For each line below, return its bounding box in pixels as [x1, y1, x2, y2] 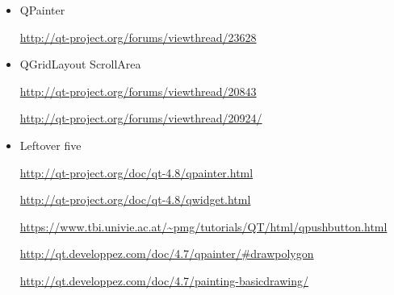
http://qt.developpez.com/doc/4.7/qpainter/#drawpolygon [19, 245, 314, 262]
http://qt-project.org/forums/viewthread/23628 [19, 28, 257, 45]
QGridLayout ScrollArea [19, 56, 141, 73]
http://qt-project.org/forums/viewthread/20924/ [19, 110, 262, 127]
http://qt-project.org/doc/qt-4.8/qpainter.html [19, 164, 254, 181]
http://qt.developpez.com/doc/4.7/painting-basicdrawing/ [19, 272, 308, 289]
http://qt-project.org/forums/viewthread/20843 [19, 82, 257, 99]
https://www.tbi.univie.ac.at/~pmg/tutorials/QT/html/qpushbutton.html [19, 218, 388, 235]
